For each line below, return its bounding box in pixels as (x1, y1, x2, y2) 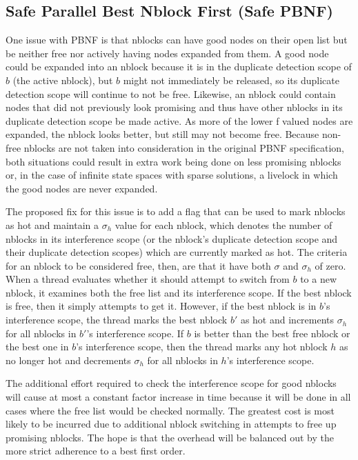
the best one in (6, 339, 69, 354)
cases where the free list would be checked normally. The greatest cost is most (6, 403, 335, 417)
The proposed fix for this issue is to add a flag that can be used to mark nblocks (6, 204, 346, 219)
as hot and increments (240, 312, 335, 327)
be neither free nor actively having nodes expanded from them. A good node (6, 46, 329, 60)
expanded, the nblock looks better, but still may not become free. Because (6, 127, 319, 141)
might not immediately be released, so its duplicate (123, 72, 339, 87)
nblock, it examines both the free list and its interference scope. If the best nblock (6, 285, 352, 299)
